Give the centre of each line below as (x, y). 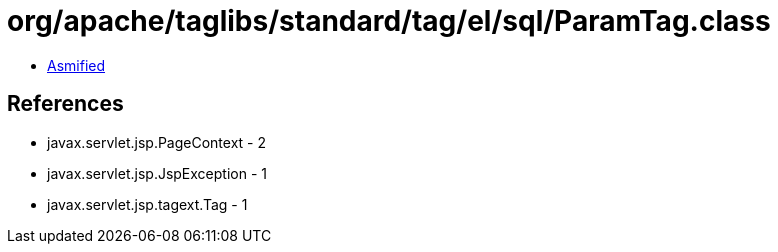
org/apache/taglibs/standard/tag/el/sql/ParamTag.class (389, 21)
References (65, 104)
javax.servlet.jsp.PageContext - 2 (156, 142)
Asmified (76, 65)
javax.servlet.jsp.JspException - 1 (157, 173)
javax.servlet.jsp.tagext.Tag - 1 (147, 204)
